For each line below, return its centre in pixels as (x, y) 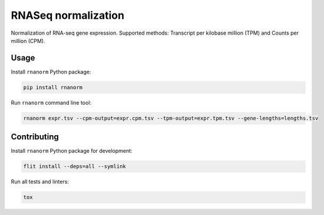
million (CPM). (28, 41)
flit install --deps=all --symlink (75, 167)
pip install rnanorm (53, 87)
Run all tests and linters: (40, 182)
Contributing (35, 137)
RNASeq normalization (68, 15)
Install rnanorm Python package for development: (72, 151)
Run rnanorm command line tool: (51, 102)
